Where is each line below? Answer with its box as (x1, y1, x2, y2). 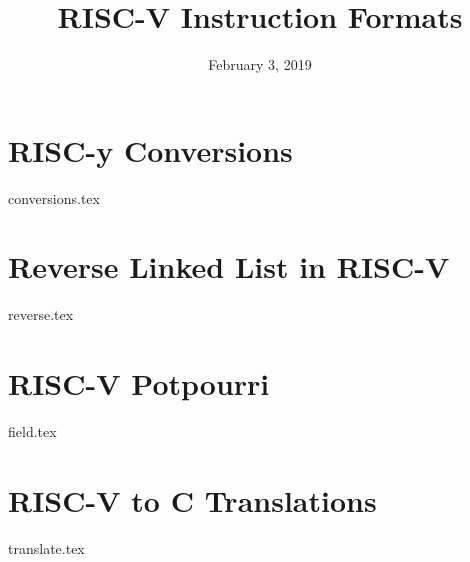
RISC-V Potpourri (8, 363, 270, 404)
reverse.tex (8, 304, 74, 325)
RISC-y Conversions (8, 129, 293, 170)
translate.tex (8, 537, 85, 558)
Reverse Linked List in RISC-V (8, 246, 450, 287)
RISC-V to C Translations (8, 479, 377, 520)
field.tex (8, 421, 57, 442)
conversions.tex (8, 187, 100, 208)
